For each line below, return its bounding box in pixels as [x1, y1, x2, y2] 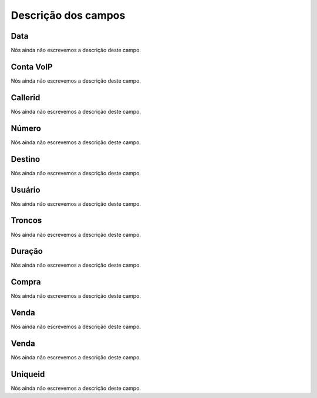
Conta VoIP [11, 62, 53, 72]
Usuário [11, 185, 41, 195]
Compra [11, 277, 41, 287]
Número [11, 123, 41, 133]
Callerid [11, 93, 41, 103]
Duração [11, 246, 43, 256]
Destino [11, 154, 41, 164]
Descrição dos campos [11, 9, 126, 22]
